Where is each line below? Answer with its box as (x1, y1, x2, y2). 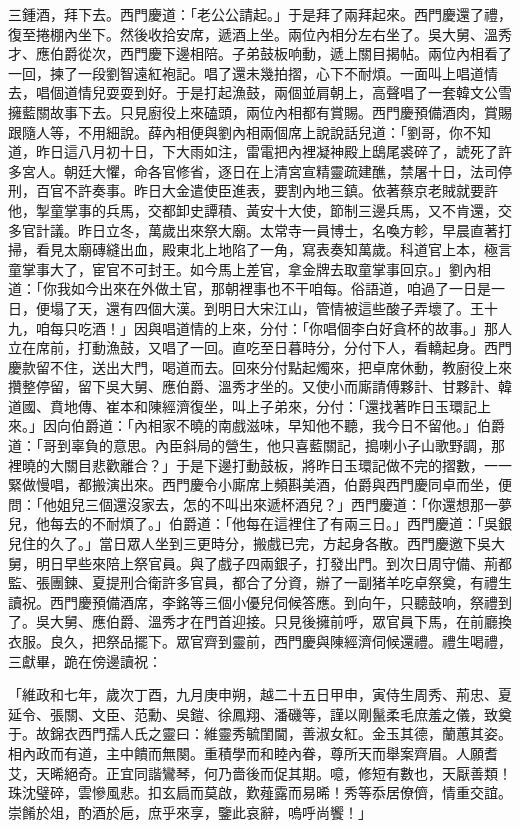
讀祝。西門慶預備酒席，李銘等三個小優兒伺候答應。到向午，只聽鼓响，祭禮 (8, 591, 498, 612)
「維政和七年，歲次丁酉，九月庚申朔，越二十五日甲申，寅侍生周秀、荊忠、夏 (8, 684, 512, 705)
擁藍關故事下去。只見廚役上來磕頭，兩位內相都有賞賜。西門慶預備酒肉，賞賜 (8, 101, 512, 122)
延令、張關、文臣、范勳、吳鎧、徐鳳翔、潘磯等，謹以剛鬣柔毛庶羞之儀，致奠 (8, 703, 512, 724)
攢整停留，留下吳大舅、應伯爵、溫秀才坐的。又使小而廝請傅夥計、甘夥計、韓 (8, 376, 512, 397)
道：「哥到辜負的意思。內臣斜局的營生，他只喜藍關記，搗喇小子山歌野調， (8, 435, 491, 456)
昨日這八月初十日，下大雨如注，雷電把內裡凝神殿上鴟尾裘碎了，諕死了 (35, 141, 498, 162)
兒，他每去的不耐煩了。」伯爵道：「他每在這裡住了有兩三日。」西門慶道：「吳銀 (8, 513, 512, 534)
